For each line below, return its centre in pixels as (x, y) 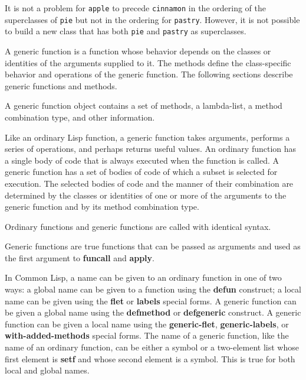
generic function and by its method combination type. (102, 207)
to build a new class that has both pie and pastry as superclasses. (126, 31)
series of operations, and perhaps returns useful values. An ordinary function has (151, 149)
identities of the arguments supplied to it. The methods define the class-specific (148, 62)
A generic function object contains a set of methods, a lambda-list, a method (144, 105)
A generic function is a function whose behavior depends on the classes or (138, 51)
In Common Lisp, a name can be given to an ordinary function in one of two (143, 277)
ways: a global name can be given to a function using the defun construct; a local (153, 289)
